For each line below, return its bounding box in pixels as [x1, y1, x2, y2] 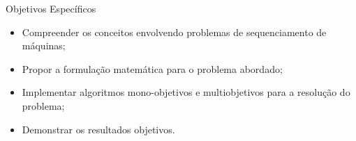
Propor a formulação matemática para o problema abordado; [22, 61, 283, 76]
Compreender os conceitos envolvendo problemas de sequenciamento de [22, 24, 327, 39]
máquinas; [22, 38, 66, 53]
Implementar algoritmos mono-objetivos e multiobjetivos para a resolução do [22, 85, 350, 99]
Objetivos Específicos [6, 1, 96, 15]
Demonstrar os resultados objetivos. [22, 122, 175, 136]
